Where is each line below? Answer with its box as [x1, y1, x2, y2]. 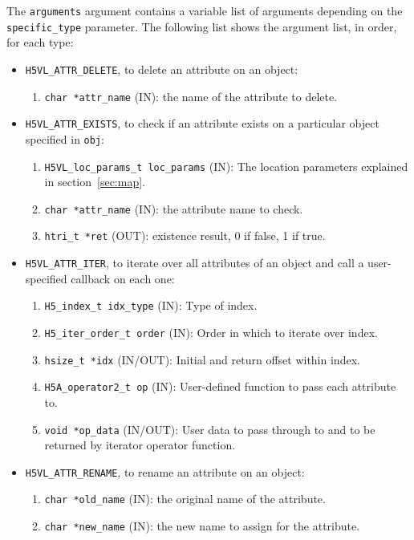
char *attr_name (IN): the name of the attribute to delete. [44, 87, 338, 104]
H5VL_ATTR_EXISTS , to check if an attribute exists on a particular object [25, 115, 379, 132]
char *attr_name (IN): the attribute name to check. [44, 200, 303, 217]
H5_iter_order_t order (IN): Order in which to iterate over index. [44, 324, 378, 340]
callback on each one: [71, 270, 175, 286]
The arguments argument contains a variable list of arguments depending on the [6, 2, 403, 18]
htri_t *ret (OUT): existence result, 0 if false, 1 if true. [44, 227, 326, 244]
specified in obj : [25, 130, 104, 147]
